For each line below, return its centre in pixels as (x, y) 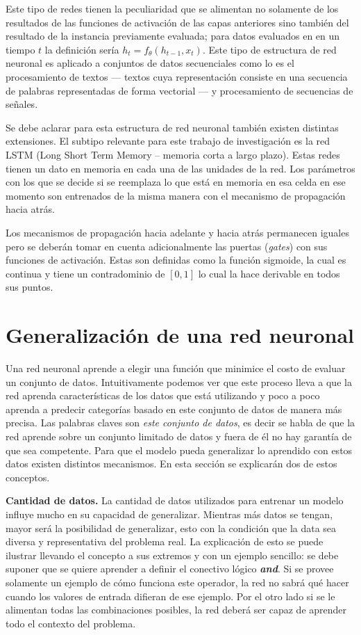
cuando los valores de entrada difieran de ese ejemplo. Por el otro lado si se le (170, 596)
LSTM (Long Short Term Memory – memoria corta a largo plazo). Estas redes (173, 154)
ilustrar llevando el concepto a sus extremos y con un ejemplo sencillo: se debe (172, 555)
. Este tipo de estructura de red (269, 49)
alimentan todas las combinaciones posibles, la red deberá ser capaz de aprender (176, 610)
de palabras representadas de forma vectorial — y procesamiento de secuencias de (179, 90)
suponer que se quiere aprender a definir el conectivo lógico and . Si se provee (170, 569)
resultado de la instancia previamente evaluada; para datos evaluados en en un (173, 36)
